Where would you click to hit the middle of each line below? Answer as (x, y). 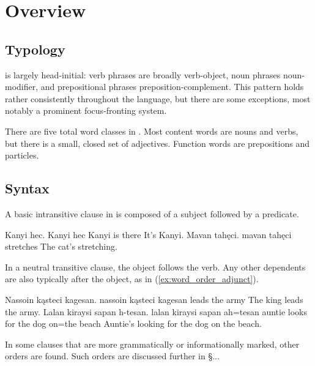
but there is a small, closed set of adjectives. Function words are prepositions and (157, 143)
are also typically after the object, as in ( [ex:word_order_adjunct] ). (132, 279)
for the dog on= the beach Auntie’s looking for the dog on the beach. (133, 323)
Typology (35, 49)
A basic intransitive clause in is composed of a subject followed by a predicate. (152, 213)
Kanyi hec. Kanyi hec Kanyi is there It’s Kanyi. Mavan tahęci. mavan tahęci (148, 234)
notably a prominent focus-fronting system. (86, 110)
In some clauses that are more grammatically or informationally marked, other (152, 344)
